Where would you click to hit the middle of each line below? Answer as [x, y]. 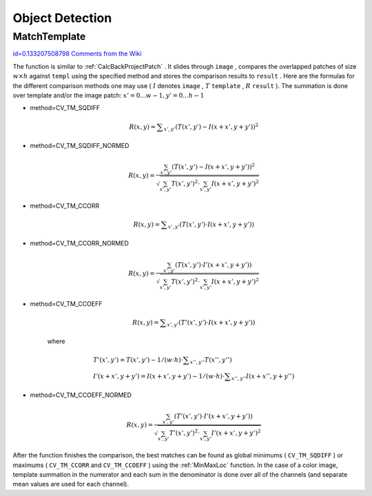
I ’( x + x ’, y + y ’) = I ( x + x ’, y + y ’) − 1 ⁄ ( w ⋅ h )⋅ [159, 376]
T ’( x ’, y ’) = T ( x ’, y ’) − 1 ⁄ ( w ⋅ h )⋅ [138, 360]
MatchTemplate [49, 36]
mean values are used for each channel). [71, 484]
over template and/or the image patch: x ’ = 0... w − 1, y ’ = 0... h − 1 [108, 95]
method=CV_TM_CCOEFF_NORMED [81, 395]
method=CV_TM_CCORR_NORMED [79, 244]
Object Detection [62, 18]
